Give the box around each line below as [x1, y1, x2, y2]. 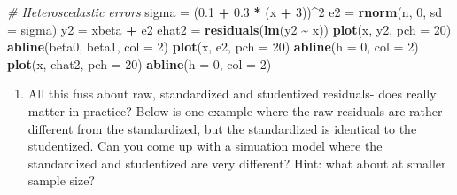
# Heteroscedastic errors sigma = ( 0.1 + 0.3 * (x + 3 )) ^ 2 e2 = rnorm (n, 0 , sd [7, 3, 443, 20]
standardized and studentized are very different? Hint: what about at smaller [27, 153, 446, 172]
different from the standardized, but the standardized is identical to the [27, 119, 417, 137]
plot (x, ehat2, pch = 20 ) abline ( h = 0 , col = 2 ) [7, 54, 272, 73]
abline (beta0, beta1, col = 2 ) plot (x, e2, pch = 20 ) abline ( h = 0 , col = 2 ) [7, 37, 419, 56]
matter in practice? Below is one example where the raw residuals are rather [27, 101, 443, 120]
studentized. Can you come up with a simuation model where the [27, 136, 383, 155]
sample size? [27, 171, 95, 190]
